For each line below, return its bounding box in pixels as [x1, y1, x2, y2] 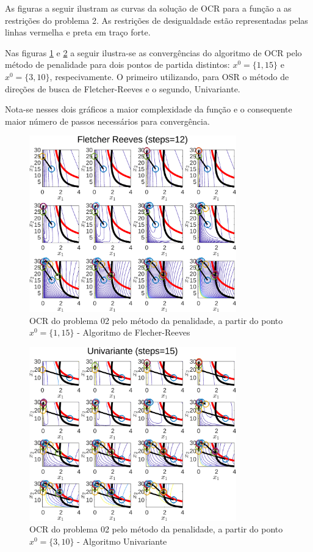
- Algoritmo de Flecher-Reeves [77, 326, 190, 339]
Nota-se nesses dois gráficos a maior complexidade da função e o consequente [5, 103, 292, 116]
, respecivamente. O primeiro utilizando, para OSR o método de [49, 70, 289, 83]
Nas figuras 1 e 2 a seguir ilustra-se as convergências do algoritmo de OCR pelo [5, 46, 302, 59]
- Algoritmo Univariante [77, 534, 167, 547]
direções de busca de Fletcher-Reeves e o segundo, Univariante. [5, 82, 240, 95]
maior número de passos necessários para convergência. [5, 114, 210, 127]
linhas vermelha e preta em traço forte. [5, 26, 151, 39]
